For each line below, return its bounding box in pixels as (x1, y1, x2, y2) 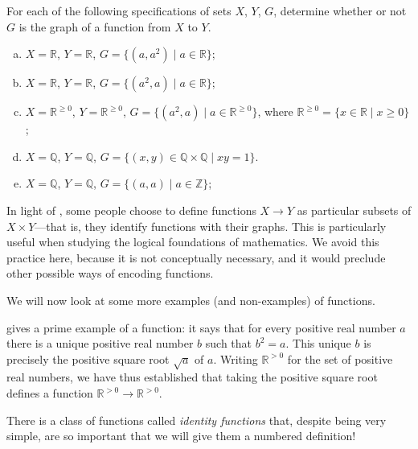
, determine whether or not (273, 2, 407, 19)
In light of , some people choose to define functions (6, 201, 256, 218)
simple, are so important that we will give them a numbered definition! (6, 427, 356, 444)
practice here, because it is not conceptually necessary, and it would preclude (6, 249, 386, 266)
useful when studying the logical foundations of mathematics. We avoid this (6, 233, 379, 250)
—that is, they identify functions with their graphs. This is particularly (35, 217, 387, 234)
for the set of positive (287, 350, 393, 367)
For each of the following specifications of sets (6, 2, 232, 19)
